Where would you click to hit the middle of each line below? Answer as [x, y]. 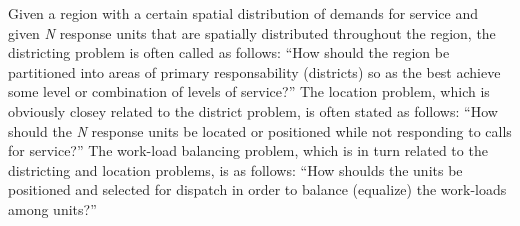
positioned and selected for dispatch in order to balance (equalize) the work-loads [257, 189]
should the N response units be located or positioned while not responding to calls [260, 130]
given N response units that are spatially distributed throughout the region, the [252, 32]
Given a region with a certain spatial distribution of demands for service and [243, 13]
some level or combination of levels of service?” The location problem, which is [249, 91]
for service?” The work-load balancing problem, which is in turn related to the [248, 150]
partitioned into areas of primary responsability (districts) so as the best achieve [254, 71]
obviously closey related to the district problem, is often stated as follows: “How [253, 110]
